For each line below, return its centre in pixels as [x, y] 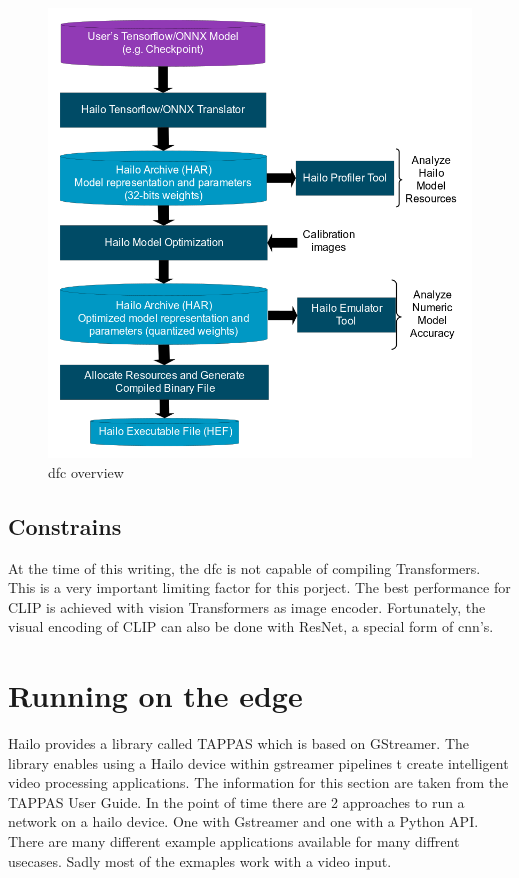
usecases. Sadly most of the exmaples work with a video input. [200, 860]
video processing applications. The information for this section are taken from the [258, 782]
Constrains [65, 525]
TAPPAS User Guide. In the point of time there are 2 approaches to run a [236, 801]
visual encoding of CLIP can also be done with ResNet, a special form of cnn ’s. [251, 626]
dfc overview [86, 471]
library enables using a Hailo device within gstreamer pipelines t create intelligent [258, 762]
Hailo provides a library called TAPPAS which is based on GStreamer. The [238, 743]
